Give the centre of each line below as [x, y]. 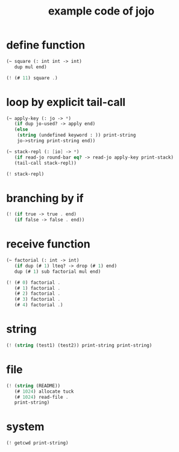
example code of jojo [101, 11]
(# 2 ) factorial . [37, 294]
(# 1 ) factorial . [37, 288]
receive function [48, 244]
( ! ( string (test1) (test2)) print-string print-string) [79, 345]
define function [46, 45]
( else [21, 129]
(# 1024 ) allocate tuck [44, 391]
